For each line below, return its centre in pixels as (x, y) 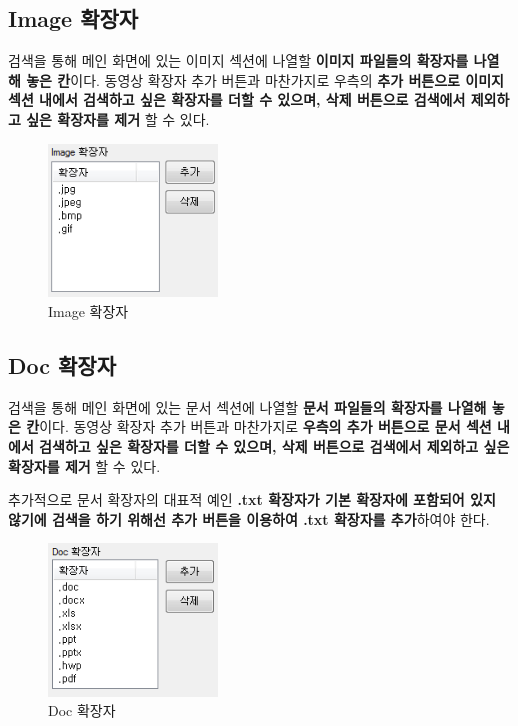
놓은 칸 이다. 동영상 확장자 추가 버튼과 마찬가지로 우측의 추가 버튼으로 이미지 (265, 79)
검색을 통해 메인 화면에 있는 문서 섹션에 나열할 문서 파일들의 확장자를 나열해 (247, 406)
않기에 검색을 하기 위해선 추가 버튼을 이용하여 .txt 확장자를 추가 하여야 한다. (249, 518)
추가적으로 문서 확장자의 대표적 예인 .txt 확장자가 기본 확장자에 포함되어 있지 (252, 499)
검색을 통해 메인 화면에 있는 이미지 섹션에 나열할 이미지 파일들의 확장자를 (238, 60)
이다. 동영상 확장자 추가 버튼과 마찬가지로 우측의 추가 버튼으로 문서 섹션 (265, 426)
